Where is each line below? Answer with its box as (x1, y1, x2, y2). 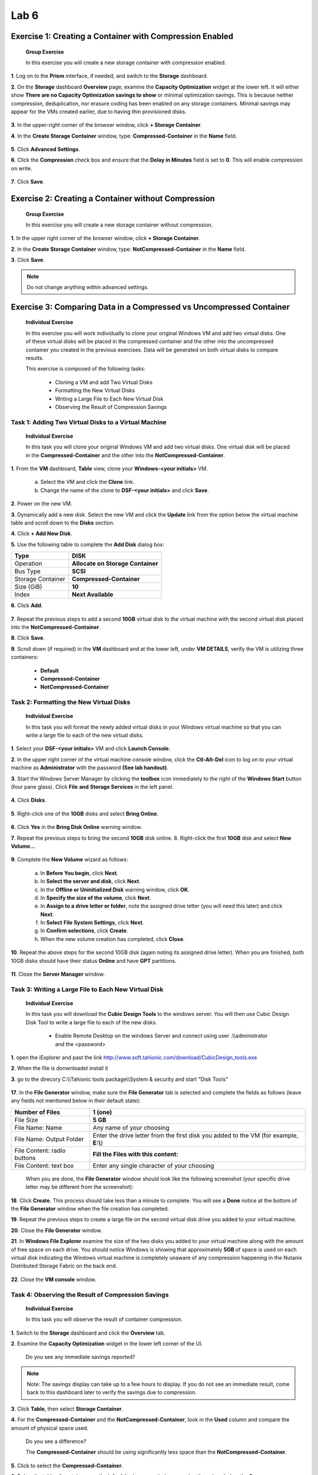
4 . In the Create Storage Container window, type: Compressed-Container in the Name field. (11, 132, 237, 139)
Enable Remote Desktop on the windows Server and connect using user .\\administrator (55, 1032, 268, 1040)
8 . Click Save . (11, 634, 45, 641)
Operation (14, 559, 42, 568)
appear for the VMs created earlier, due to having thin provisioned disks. (11, 108, 187, 115)
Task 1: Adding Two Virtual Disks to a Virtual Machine (11, 418, 167, 426)
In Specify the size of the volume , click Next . (40, 894, 151, 901)
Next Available (71, 591, 114, 599)
